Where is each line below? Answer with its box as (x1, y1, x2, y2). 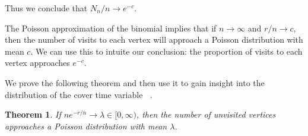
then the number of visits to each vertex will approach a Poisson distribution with (5, 33, 303, 46)
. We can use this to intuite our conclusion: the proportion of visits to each (30, 45, 303, 57)
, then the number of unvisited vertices (136, 108, 276, 121)
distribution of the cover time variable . (5, 88, 153, 100)
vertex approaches (5, 56, 70, 69)
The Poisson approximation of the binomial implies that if (5, 21, 217, 34)
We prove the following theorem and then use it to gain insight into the (5, 76, 265, 88)
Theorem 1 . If (5, 108, 61, 121)
